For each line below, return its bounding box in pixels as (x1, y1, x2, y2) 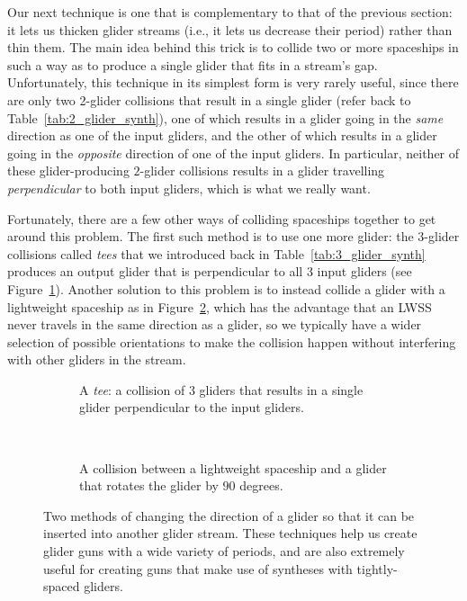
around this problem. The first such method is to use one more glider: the (7, 227, 414, 246)
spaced (43, 577, 80, 596)
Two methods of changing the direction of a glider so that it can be (43, 506, 415, 525)
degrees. (239, 476, 283, 495)
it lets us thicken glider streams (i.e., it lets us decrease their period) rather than (7, 20, 453, 39)
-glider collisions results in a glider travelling (139, 161, 385, 180)
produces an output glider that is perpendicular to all (7, 262, 303, 281)
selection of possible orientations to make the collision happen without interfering (7, 332, 456, 351)
